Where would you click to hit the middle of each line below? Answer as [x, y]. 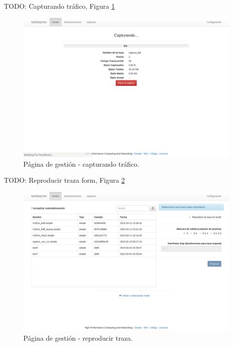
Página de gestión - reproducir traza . [78, 338]
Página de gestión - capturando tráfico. [81, 164]
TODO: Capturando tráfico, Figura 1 [59, 6]
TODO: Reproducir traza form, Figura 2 [64, 180]
